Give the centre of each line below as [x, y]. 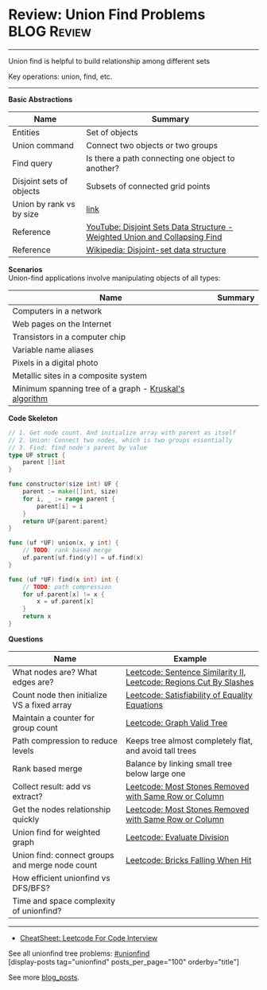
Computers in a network [57, 310]
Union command [43, 145]
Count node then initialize [60, 695]
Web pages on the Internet [62, 324]
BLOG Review [50, 31]
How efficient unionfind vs [61, 878]
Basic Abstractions [41, 99]
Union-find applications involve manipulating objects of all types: [114, 278]
